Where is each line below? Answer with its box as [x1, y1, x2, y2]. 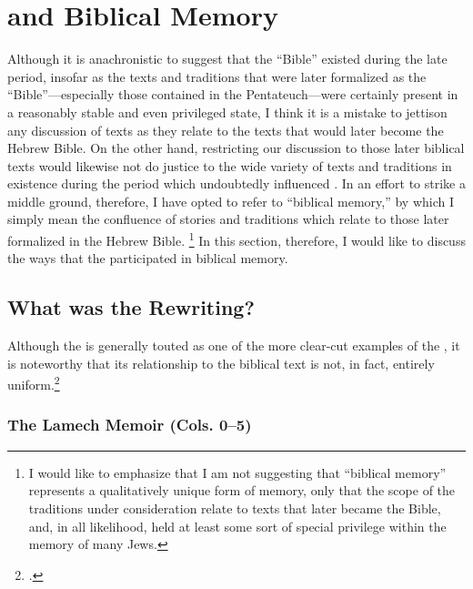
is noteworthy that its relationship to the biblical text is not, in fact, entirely [7, 353, 435, 372]
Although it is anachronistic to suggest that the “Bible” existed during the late [7, 49, 448, 68]
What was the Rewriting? [7, 293, 255, 321]
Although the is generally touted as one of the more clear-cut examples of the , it [7, 336, 460, 355]
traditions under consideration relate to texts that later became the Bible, [28, 498, 441, 517]
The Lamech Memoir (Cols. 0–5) [7, 413, 252, 436]
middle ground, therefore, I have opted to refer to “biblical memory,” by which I [7, 191, 455, 210]
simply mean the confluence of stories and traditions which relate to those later [7, 209, 449, 228]
